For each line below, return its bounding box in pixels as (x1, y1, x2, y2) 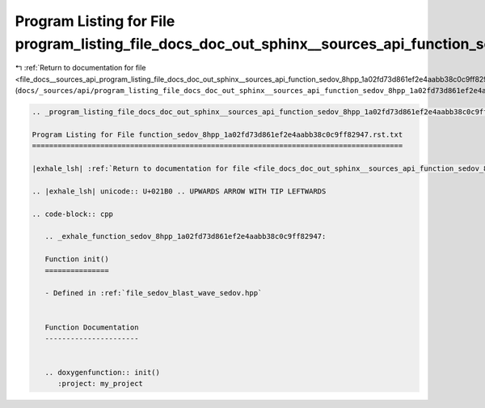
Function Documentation (44, 322, 139, 332)
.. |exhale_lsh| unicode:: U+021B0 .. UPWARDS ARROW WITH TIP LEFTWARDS (32, 186, 327, 196)
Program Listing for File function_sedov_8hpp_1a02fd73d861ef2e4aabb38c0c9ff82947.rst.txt (32, 130, 403, 139)
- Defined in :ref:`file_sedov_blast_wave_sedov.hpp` (44, 288, 263, 298)
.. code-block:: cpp (32, 209, 113, 219)
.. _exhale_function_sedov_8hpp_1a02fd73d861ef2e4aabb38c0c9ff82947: (44, 232, 327, 241)
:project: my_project (57, 379, 143, 389)
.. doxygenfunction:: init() (44, 368, 161, 377)
